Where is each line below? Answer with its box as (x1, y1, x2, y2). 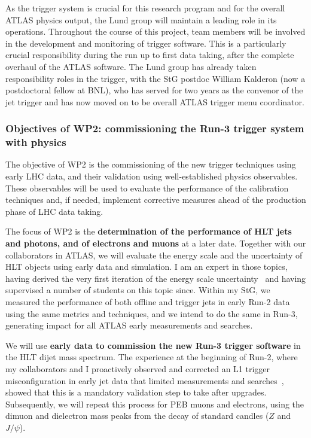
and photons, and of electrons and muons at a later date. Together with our (5, 237, 306, 250)
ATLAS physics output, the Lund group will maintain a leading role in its (5, 13, 277, 26)
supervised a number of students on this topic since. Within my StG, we (5, 284, 270, 296)
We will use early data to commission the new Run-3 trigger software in (5, 339, 301, 351)
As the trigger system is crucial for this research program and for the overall (5, 2, 285, 14)
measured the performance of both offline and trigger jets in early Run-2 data (5, 296, 290, 308)
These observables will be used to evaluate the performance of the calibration (5, 181, 289, 194)
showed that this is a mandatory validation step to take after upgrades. (5, 386, 267, 399)
